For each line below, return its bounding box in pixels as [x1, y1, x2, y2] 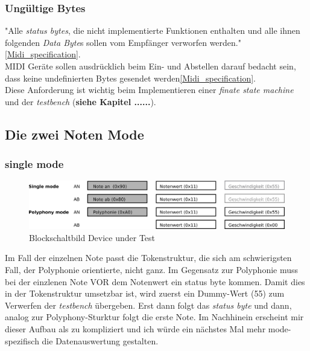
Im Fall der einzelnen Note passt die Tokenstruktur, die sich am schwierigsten [5, 251, 292, 264]
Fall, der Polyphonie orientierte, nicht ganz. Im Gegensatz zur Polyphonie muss [5, 263, 299, 276]
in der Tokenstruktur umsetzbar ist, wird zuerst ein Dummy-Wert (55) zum [5, 287, 285, 300]
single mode [5, 156, 64, 172]
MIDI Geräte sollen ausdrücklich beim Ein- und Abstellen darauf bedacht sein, [5, 60, 296, 72]
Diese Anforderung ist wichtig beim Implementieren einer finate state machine [5, 83, 294, 96]
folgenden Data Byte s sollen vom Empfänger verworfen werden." [5, 36, 241, 48]
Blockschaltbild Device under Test [29, 231, 156, 243]
